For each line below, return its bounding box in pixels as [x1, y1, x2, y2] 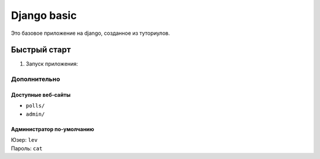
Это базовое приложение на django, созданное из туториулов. [11, 30, 170, 37]
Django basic [11, 9, 77, 22]
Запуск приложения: [25, 60, 78, 67]
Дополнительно [11, 75, 60, 83]
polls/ [25, 102, 45, 109]
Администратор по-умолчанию [11, 125, 94, 132]
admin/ [25, 111, 45, 118]
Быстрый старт [11, 45, 71, 55]
